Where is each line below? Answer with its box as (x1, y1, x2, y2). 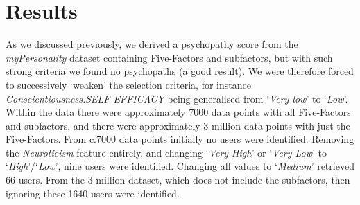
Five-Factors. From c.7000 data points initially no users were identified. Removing (6, 132, 354, 146)
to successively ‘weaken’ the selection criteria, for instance (6, 77, 251, 91)
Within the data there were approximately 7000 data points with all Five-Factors (6, 105, 351, 119)
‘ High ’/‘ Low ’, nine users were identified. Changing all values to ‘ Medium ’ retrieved (6, 159, 354, 173)
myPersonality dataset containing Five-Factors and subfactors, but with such (6, 50, 333, 64)
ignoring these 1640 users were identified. (6, 186, 180, 200)
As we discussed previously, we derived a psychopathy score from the (6, 37, 298, 51)
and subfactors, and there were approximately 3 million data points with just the (6, 118, 350, 132)
